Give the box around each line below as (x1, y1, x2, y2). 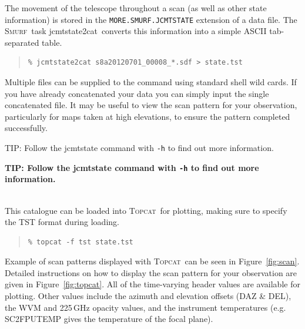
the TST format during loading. (5, 216, 119, 228)
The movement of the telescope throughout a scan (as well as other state (5, 2, 267, 14)
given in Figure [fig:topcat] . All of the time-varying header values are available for (5, 278, 300, 290)
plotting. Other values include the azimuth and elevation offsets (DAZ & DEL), (5, 290, 291, 302)
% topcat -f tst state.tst (28, 237, 133, 246)
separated (5, 36, 39, 48)
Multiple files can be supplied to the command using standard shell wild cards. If (5, 76, 297, 88)
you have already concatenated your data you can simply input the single (5, 87, 269, 99)
